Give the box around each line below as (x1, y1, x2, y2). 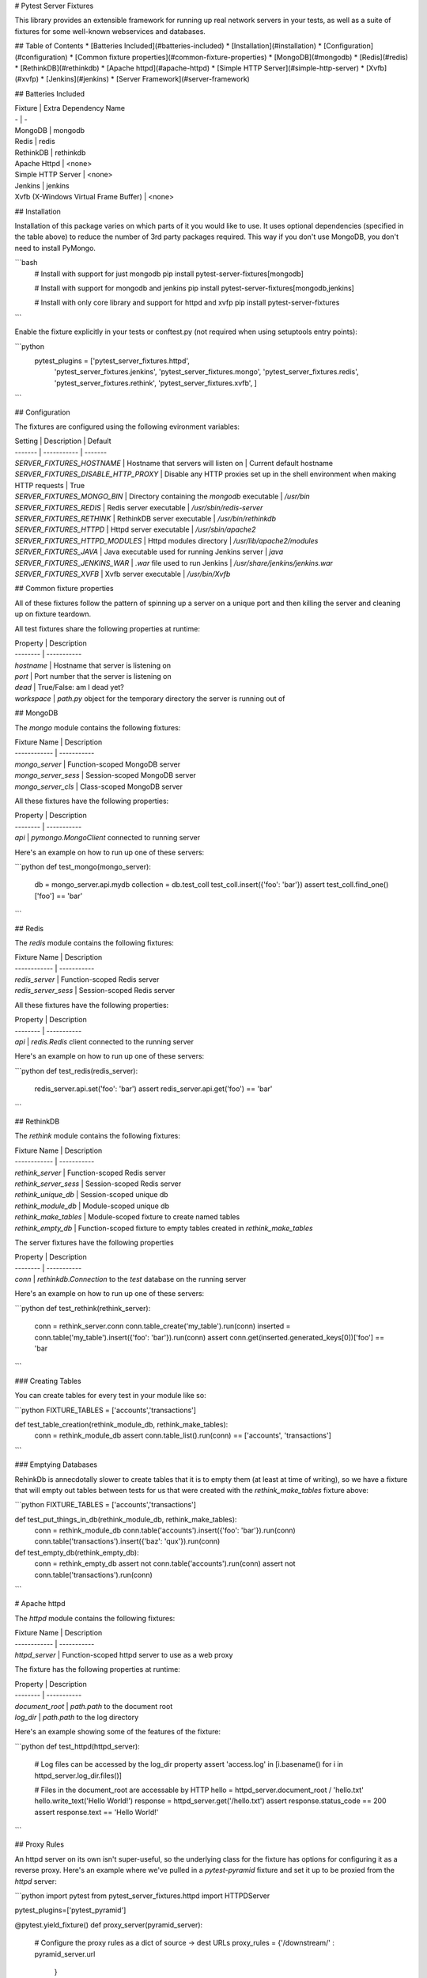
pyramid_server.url (34, 1949, 96, 1958)
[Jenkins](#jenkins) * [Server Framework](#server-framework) (46, 74, 251, 84)
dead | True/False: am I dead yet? (14, 683, 124, 692)
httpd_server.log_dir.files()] (34, 1771, 123, 1780)
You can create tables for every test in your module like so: (14, 1391, 206, 1400)
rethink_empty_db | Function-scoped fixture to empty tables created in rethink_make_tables (14, 1223, 313, 1233)
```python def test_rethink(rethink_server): (14, 1303, 151, 1313)
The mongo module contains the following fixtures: (14, 722, 181, 732)
